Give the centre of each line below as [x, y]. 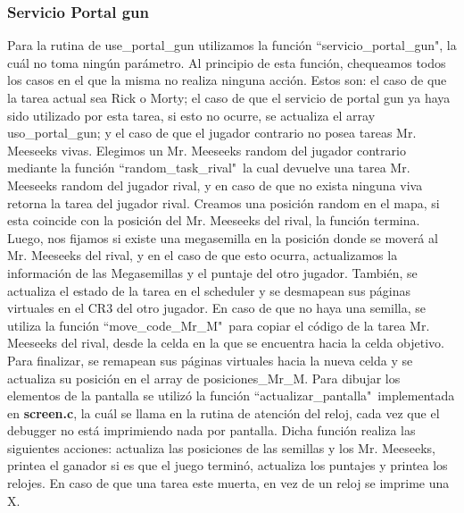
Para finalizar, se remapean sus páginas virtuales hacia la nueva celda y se [210, 360]
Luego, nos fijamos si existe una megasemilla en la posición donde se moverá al [223, 237]
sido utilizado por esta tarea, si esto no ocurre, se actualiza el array [191, 115]
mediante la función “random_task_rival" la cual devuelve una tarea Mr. [209, 168]
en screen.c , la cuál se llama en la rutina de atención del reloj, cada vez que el [224, 412]
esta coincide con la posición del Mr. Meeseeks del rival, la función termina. [214, 220]
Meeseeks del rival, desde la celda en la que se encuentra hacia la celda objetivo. [226, 343]
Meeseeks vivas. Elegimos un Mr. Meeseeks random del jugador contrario [207, 150]
